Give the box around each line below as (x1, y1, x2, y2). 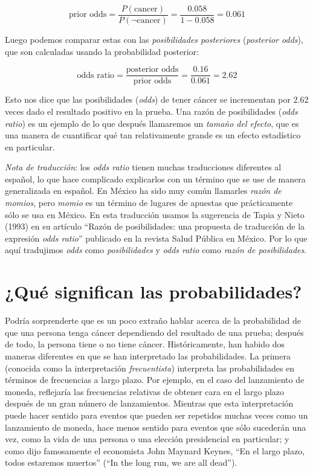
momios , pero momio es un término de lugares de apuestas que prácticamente (5, 196, 293, 209)
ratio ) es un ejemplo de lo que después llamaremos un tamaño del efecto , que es (5, 117, 299, 129)
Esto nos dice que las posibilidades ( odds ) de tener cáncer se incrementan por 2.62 (5, 93, 309, 106)
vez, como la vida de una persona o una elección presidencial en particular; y (5, 433, 289, 445)
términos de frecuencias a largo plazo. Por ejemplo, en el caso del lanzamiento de (5, 373, 305, 386)
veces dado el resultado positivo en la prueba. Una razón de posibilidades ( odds (5, 105, 298, 117)
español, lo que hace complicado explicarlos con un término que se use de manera (5, 172, 306, 185)
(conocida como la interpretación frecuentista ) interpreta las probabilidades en (5, 361, 295, 374)
